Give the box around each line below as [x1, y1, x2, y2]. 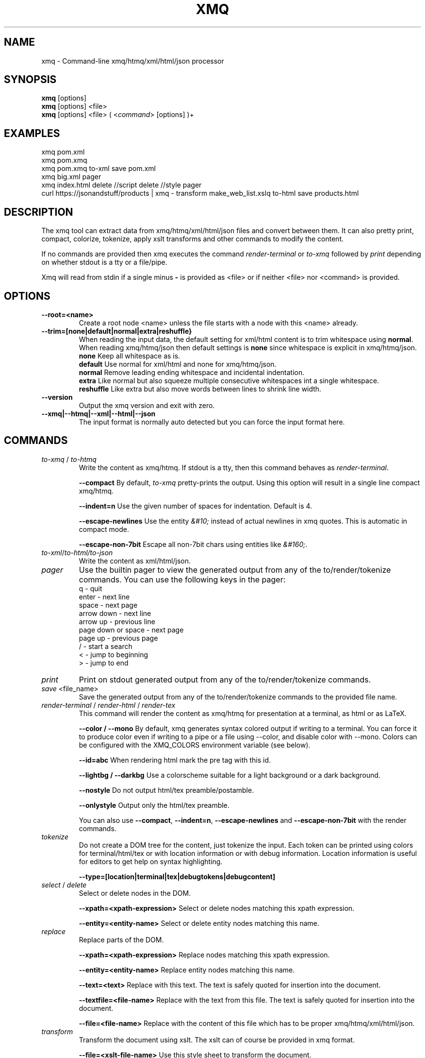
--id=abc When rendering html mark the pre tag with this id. [79, 755, 271, 764]
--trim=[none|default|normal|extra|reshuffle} [41, 326, 192, 335]
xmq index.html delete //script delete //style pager [41, 181, 202, 189]
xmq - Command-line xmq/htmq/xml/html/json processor [41, 56, 224, 65]
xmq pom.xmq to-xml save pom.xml [41, 164, 156, 173]
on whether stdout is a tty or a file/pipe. [41, 258, 167, 267]
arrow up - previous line [79, 617, 155, 626]
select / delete [41, 880, 87, 889]
